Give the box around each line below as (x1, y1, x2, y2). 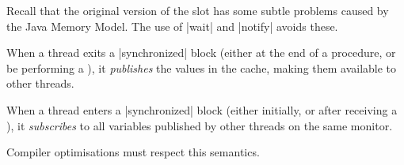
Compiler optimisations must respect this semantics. (6, 144, 260, 160)
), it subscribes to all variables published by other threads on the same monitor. (6, 117, 393, 133)
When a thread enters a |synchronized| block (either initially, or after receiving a (6, 101, 398, 118)
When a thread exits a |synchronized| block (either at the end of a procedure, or (6, 44, 396, 61)
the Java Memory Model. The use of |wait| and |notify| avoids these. (6, 17, 338, 34)
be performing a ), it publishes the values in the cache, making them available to (6, 59, 397, 76)
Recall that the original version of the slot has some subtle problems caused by (6, 2, 389, 18)
